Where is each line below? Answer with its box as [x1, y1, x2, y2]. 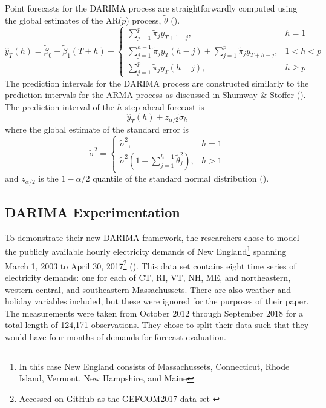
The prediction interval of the [5, 100, 114, 113]
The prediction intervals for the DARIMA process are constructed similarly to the [5, 76, 309, 89]
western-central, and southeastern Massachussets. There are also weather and [5, 283, 291, 295]
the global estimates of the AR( [5, 13, 122, 26]
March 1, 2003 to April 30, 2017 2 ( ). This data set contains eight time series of [5, 257, 296, 272]
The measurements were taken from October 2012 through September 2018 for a [5, 306, 304, 319]
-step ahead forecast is [122, 100, 204, 113]
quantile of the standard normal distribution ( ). [93, 172, 269, 185]
